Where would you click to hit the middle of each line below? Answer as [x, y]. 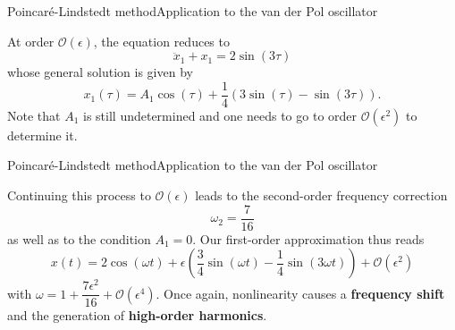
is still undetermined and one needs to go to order [220, 115]
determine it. [42, 135]
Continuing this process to [79, 195]
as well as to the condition [79, 238]
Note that [34, 115]
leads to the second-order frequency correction [321, 195]
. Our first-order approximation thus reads [308, 238]
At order [31, 41]
